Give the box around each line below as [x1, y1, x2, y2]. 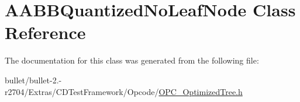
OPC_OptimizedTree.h [158, 85, 243, 97]
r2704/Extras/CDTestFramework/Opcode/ [5, 85, 159, 97]
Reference [5, 20, 86, 44]
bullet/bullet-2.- [5, 73, 62, 86]
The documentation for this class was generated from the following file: [5, 54, 259, 66]
